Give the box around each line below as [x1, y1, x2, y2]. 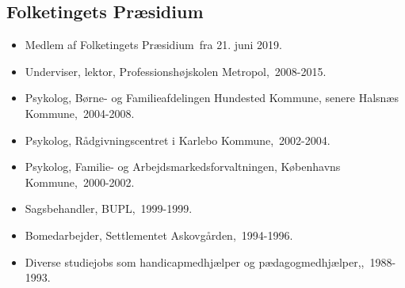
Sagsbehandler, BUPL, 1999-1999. [25, 200, 193, 217]
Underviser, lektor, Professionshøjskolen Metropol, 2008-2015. [25, 63, 327, 79]
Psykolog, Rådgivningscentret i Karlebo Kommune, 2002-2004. [25, 131, 330, 148]
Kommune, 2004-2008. [25, 104, 135, 121]
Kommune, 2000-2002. [25, 173, 135, 190]
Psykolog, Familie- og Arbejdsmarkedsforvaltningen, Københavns [25, 158, 341, 175]
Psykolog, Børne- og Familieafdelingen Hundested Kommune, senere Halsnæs [25, 89, 399, 106]
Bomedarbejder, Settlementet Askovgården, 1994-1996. [25, 226, 293, 243]
